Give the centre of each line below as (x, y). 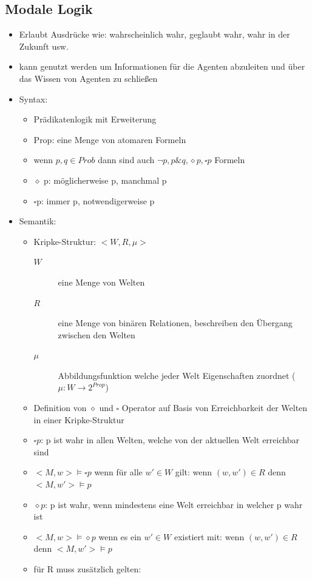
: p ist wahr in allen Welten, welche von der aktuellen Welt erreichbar (170, 440)
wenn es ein (120, 536)
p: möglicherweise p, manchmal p (105, 180)
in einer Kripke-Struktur (79, 419)
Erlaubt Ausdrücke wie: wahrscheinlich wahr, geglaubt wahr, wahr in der (154, 34)
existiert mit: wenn (209, 536)
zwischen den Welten (97, 334)
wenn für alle (118, 472)
